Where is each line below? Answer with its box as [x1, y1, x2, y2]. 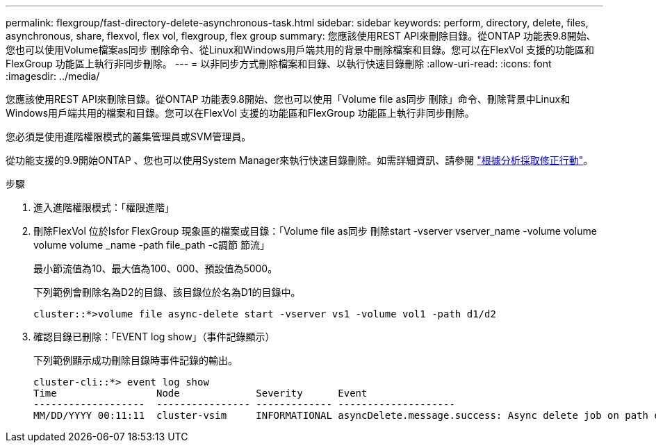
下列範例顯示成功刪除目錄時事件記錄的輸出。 [33, 354, 238, 366]
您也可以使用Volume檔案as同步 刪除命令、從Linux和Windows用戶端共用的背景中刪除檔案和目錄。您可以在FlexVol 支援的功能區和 [6, 44, 594, 56]
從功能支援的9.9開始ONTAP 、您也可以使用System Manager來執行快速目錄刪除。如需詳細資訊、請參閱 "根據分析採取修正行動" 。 [6, 154, 593, 166]
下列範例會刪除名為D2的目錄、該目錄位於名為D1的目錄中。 [33, 286, 301, 298]
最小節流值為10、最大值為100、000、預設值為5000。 [33, 263, 278, 274]
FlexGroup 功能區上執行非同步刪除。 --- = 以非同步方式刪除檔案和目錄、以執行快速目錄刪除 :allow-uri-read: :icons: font [6, 58, 552, 69]
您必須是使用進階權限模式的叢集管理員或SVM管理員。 [6, 131, 252, 142]
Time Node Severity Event [33, 388, 368, 399]
